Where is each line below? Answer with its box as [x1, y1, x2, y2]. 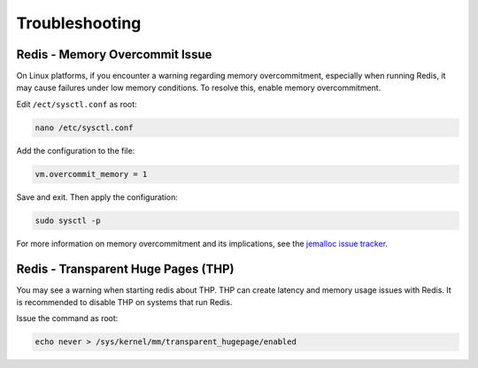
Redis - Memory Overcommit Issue [16, 47, 212, 62]
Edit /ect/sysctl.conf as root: [16, 98, 137, 110]
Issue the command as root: [16, 313, 119, 324]
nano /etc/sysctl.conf [35, 122, 134, 133]
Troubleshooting [16, 13, 142, 33]
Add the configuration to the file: [16, 145, 135, 156]
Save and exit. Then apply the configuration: [16, 191, 179, 203]
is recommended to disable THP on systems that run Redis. [16, 297, 233, 308]
